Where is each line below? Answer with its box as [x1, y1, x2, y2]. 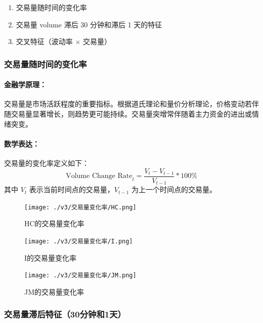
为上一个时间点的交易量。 [131, 184, 216, 195]
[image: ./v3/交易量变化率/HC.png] [24, 203, 137, 211]
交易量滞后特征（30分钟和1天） [4, 308, 126, 320]
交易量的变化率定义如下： [4, 158, 89, 168]
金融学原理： [4, 79, 47, 90]
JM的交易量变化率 [24, 286, 84, 297]
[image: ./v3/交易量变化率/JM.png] [24, 272, 137, 279]
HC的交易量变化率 [24, 218, 84, 229]
